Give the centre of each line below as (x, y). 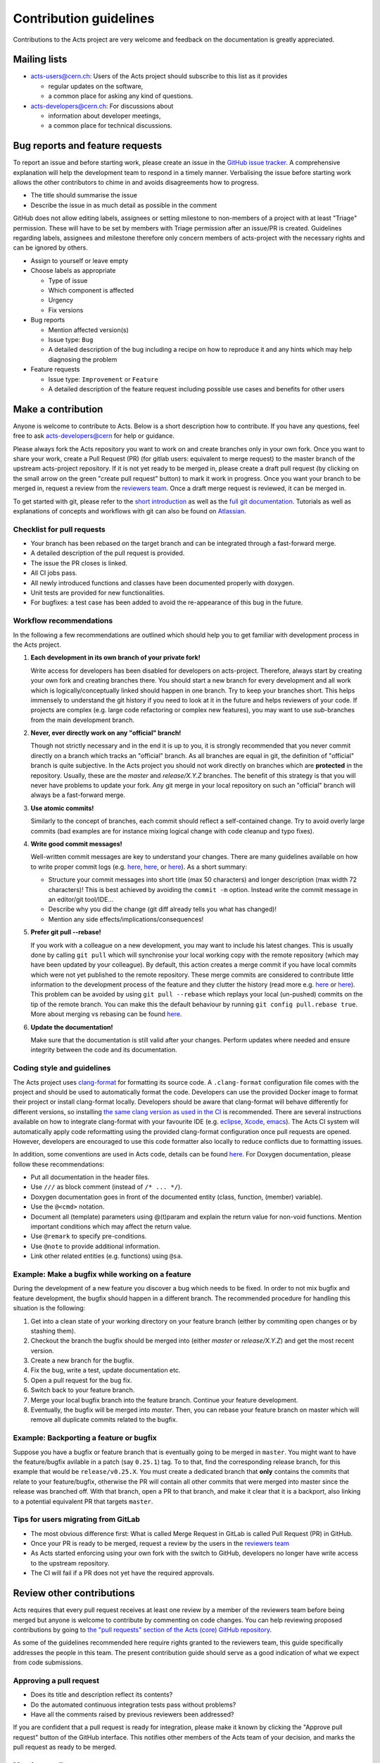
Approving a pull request (56, 1680)
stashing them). (53, 1331)
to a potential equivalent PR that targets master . (83, 1501)
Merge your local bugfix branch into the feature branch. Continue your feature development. (164, 1400)
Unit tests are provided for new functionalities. (98, 593)
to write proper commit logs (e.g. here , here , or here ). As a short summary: (139, 867)
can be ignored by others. (50, 248)
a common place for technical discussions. (110, 126)
